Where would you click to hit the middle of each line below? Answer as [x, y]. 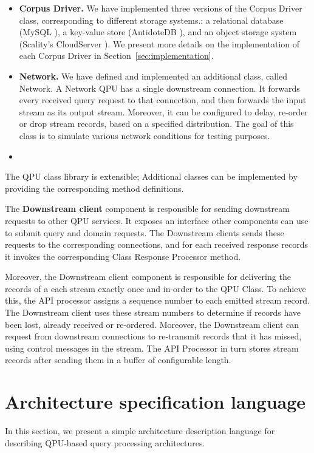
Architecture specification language [155, 402]
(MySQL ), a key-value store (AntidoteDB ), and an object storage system [158, 32]
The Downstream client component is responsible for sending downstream [147, 209]
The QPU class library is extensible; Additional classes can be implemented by [151, 176]
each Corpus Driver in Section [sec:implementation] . [116, 56]
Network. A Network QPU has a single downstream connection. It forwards [159, 88]
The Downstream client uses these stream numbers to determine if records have [153, 312]
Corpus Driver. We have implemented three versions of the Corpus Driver [161, 8]
